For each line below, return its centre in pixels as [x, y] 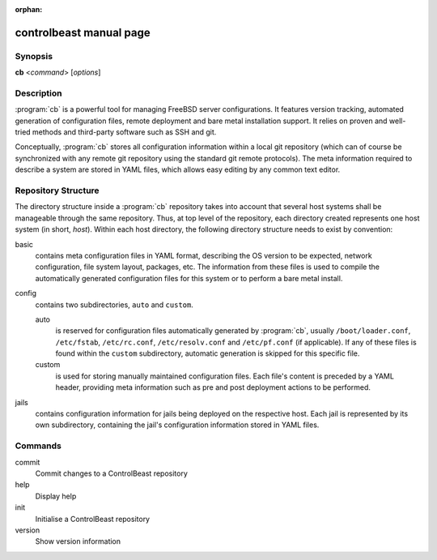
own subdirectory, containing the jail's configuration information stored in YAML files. [177, 425]
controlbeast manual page [83, 32]
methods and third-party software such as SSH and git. [125, 132]
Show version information [78, 541]
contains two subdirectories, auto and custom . [114, 305]
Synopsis [34, 56]
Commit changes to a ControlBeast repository [111, 473]
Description [38, 93]
